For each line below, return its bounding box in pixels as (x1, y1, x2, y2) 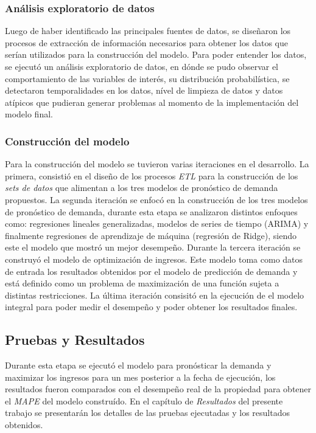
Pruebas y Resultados (5, 330, 145, 349)
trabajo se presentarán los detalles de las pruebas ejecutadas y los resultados (5, 406, 290, 419)
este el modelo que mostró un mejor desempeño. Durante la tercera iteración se (5, 241, 301, 254)
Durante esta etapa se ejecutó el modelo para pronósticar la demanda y (5, 359, 272, 372)
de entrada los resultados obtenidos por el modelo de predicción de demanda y (5, 265, 298, 277)
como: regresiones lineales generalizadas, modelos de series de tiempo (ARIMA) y (5, 217, 309, 230)
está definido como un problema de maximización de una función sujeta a (5, 277, 279, 289)
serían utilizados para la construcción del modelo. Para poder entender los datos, (5, 48, 307, 61)
